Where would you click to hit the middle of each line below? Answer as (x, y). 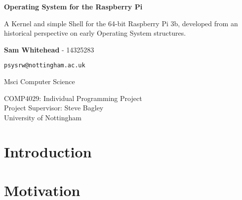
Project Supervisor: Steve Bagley (54, 108)
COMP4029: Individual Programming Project (73, 98)
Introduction (48, 151)
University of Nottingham (43, 117)
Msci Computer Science (40, 81)
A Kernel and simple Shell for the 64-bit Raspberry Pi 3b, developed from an (121, 23)
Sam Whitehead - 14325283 (49, 49)
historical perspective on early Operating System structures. (95, 33)
